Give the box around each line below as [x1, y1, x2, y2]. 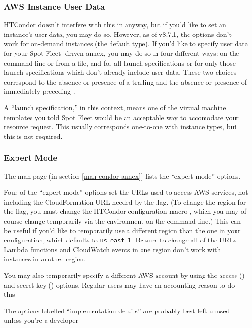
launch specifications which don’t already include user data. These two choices [4, 67, 236, 77]
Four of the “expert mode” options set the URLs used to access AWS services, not [4, 187, 248, 197]
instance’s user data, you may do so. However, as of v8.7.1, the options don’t [4, 29, 232, 39]
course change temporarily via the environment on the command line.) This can [4, 215, 241, 225]
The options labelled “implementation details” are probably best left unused [4, 305, 230, 315]
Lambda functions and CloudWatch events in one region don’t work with [4, 244, 221, 254]
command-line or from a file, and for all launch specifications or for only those [4, 57, 236, 68]
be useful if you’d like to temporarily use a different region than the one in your [4, 225, 241, 235]
